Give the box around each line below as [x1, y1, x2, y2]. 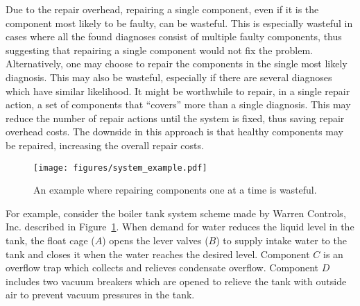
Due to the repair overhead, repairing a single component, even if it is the [6, 2, 319, 16]
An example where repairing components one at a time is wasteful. [33, 182, 317, 197]
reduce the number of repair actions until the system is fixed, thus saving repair [6, 110, 345, 125]
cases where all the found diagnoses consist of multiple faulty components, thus [6, 29, 342, 44]
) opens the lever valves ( [102, 232, 209, 247]
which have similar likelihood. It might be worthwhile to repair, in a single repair [6, 83, 350, 98]
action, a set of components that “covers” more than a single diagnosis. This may [6, 97, 351, 112]
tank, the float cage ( [6, 232, 95, 247]
